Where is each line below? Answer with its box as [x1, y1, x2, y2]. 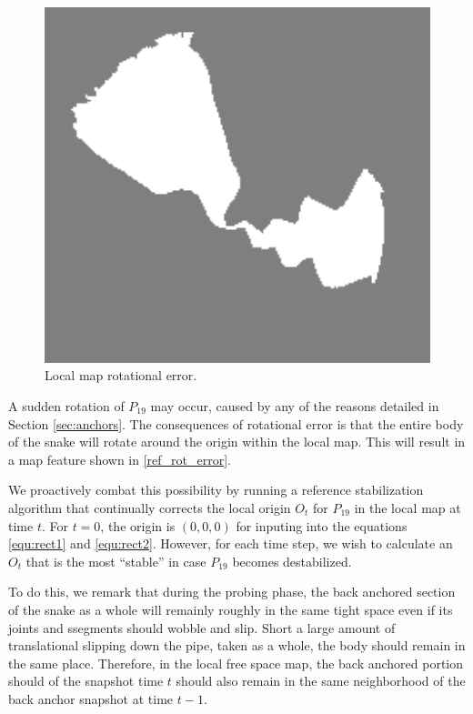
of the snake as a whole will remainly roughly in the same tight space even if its [8, 599, 453, 618]
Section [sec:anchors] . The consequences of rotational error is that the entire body [8, 414, 464, 433]
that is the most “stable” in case [25, 551, 206, 570]
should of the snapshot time [8, 671, 164, 690]
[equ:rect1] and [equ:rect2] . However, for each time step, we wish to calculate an [8, 534, 453, 553]
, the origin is [100, 516, 176, 535]
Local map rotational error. [45, 366, 197, 385]
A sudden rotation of [8, 396, 125, 415]
